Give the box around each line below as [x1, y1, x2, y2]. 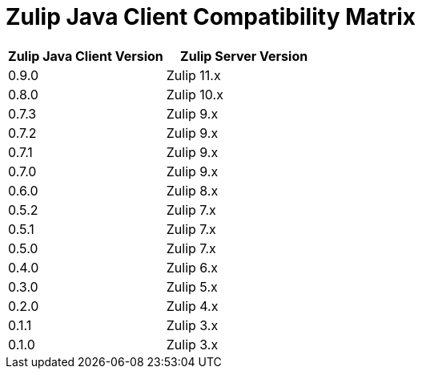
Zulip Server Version [180, 47, 308, 64]
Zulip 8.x [166, 182, 219, 199]
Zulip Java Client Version [8, 47, 163, 64]
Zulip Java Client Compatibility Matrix [6, 3, 416, 30]
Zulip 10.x [166, 86, 223, 103]
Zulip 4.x [166, 297, 219, 314]
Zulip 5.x [166, 278, 218, 295]
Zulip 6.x [166, 259, 219, 276]
